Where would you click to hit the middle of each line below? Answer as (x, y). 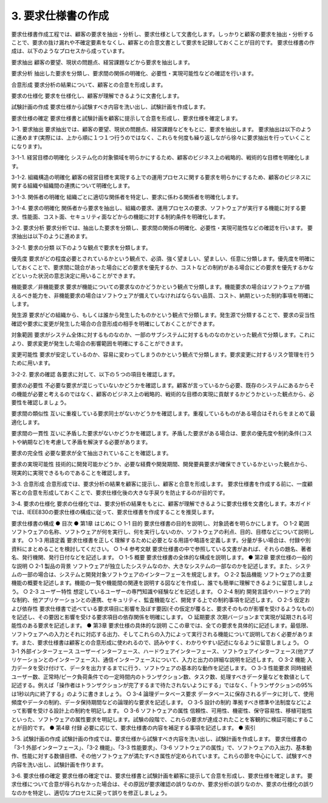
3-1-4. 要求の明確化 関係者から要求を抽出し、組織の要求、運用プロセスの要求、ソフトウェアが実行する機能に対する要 (159, 208)
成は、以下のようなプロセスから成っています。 (69, 51)
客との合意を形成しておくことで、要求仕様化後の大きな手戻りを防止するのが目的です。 (120, 493)
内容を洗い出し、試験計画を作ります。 (59, 765)
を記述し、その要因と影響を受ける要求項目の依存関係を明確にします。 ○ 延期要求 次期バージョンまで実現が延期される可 (162, 617)
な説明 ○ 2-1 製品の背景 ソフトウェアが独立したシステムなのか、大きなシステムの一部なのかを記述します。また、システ (161, 566)
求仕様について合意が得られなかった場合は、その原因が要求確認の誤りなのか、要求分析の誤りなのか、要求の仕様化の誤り (163, 784)
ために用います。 (32, 363)
